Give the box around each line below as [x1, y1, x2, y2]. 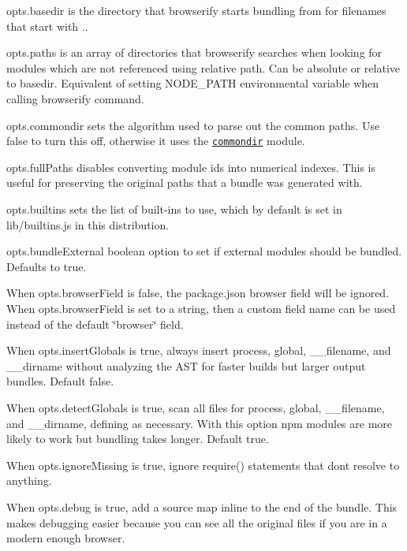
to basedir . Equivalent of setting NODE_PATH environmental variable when [6, 75, 379, 91]
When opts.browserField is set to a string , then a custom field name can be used [6, 300, 396, 316]
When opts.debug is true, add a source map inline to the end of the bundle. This [6, 498, 398, 515]
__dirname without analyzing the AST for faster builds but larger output [6, 357, 366, 374]
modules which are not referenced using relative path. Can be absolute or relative [6, 59, 401, 76]
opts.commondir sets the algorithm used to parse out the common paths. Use [6, 117, 380, 133]
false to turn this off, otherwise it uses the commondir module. [6, 132, 305, 149]
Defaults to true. [6, 258, 87, 274]
